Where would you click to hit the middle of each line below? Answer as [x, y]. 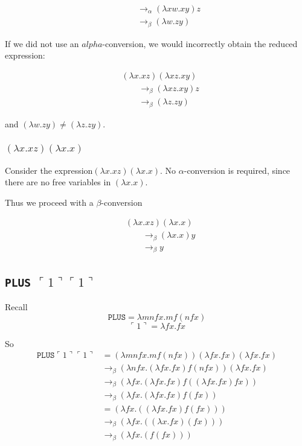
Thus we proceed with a [49, 202]
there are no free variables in [58, 182]
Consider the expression [49, 170]
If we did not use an [42, 43]
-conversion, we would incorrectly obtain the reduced [200, 43]
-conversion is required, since [237, 170]
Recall [16, 307]
